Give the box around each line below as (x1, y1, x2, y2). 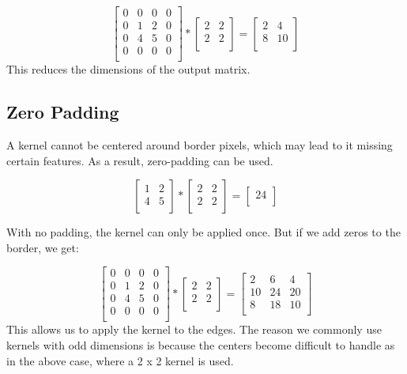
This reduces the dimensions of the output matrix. (6, 61, 251, 77)
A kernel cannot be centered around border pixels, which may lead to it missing (6, 136, 393, 153)
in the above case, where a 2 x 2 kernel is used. (6, 352, 234, 368)
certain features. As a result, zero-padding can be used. (6, 152, 273, 168)
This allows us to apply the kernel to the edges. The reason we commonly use (6, 321, 382, 338)
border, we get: (6, 239, 79, 255)
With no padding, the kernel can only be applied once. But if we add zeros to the (6, 224, 401, 240)
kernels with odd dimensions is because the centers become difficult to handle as (6, 337, 395, 353)
